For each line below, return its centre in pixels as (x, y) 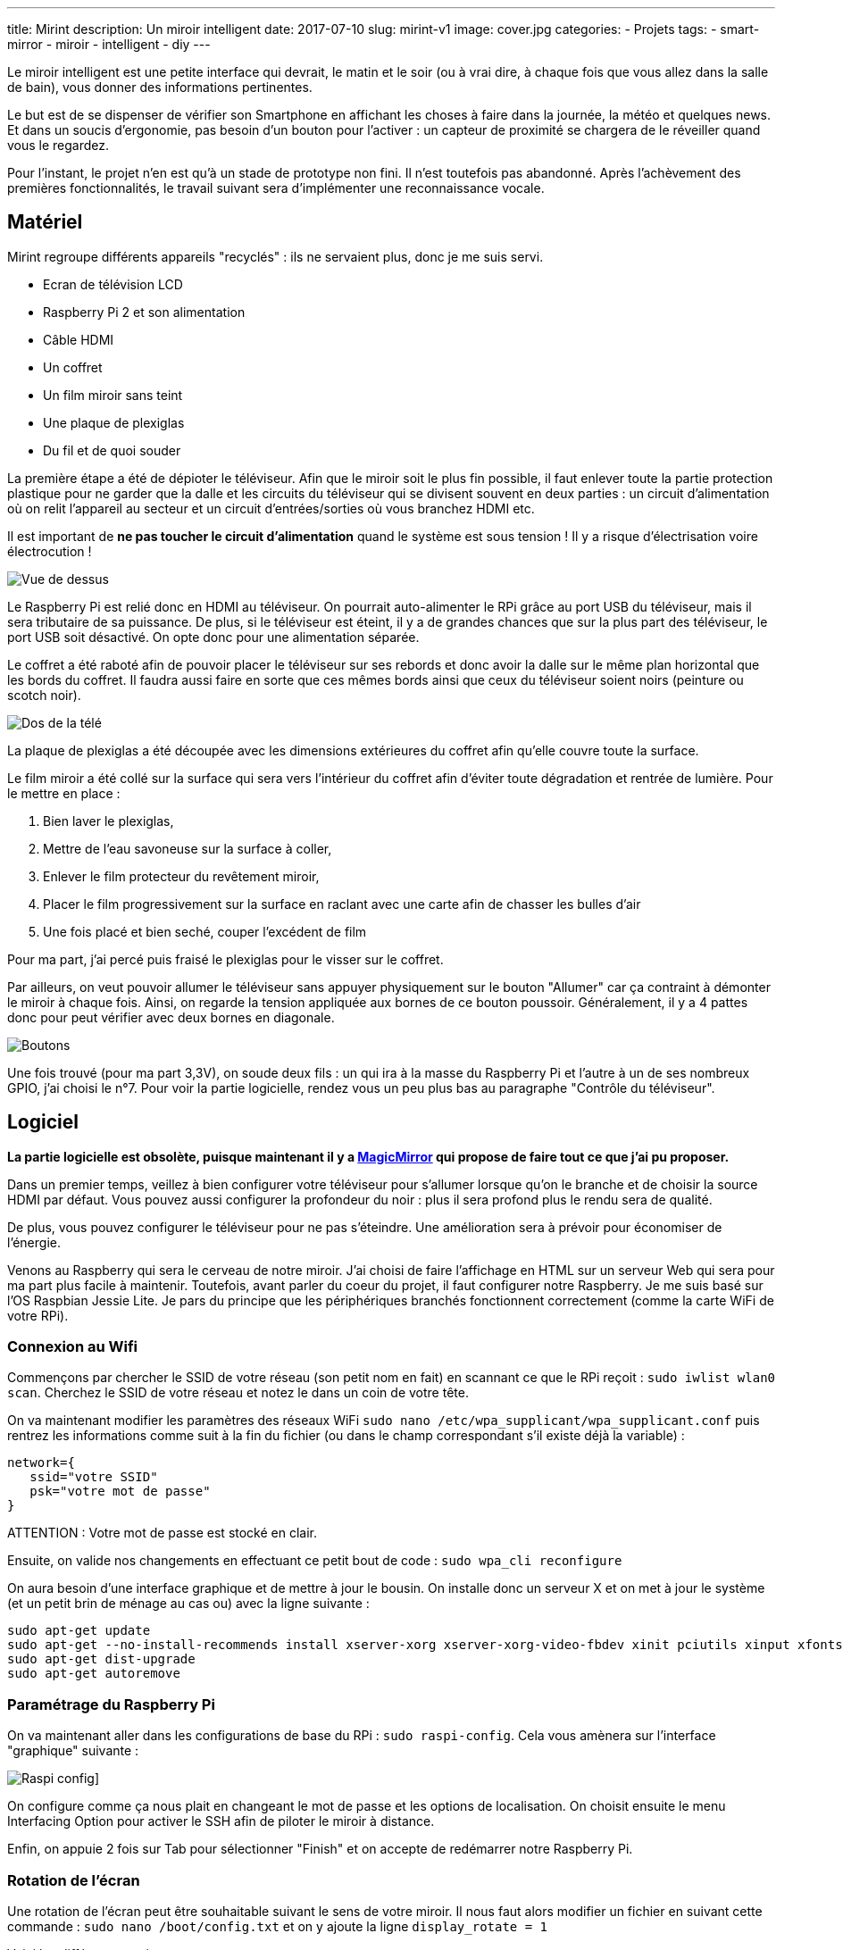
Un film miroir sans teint (113, 395)
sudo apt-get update (79, 1631)
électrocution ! (50, 551)
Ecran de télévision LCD (113, 284)
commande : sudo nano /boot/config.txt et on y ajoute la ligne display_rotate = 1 (277, 1926)
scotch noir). (44, 695)
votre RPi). (38, 1315)
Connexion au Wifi (72, 1347)
